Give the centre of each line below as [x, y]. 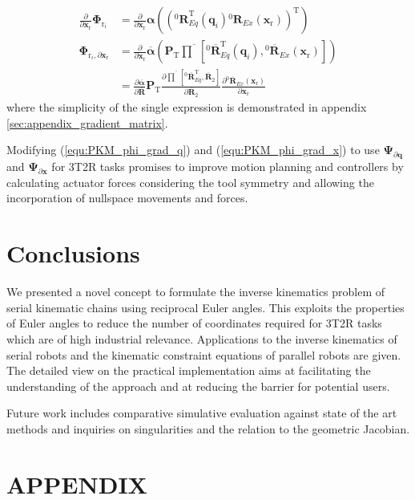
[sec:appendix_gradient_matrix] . [87, 122]
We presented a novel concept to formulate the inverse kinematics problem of [196, 292]
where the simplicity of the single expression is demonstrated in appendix [187, 107]
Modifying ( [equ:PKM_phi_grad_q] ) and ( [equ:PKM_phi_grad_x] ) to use [193, 150]
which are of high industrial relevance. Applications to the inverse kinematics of [202, 338]
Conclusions [73, 253]
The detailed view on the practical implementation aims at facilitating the [189, 370]
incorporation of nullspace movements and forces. [127, 198]
